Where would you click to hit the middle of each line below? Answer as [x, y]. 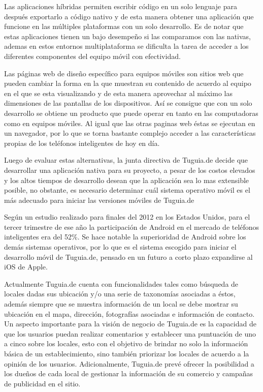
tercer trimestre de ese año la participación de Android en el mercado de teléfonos [132, 227]
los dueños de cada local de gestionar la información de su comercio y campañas [129, 373]
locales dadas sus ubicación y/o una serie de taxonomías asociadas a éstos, [120, 294]
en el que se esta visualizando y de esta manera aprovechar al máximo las [118, 93]
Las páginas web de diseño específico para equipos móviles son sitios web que [124, 73]
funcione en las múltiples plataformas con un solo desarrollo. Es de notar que [124, 26]
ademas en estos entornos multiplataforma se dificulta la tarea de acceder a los [126, 46]
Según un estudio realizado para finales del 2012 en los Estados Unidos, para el [127, 217]
